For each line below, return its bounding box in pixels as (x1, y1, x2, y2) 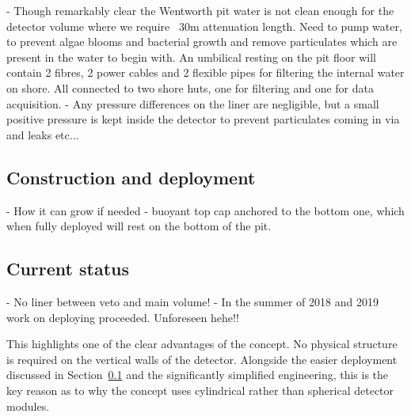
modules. (6, 397, 50, 414)
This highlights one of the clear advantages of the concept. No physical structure (6, 335, 398, 352)
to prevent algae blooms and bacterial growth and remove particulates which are (6, 33, 398, 50)
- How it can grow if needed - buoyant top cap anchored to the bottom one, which (6, 202, 405, 218)
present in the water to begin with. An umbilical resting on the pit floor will (6, 48, 376, 65)
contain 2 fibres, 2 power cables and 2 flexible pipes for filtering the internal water (6, 64, 405, 81)
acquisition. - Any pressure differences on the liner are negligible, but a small (6, 95, 379, 112)
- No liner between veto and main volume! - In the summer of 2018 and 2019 (6, 293, 379, 309)
